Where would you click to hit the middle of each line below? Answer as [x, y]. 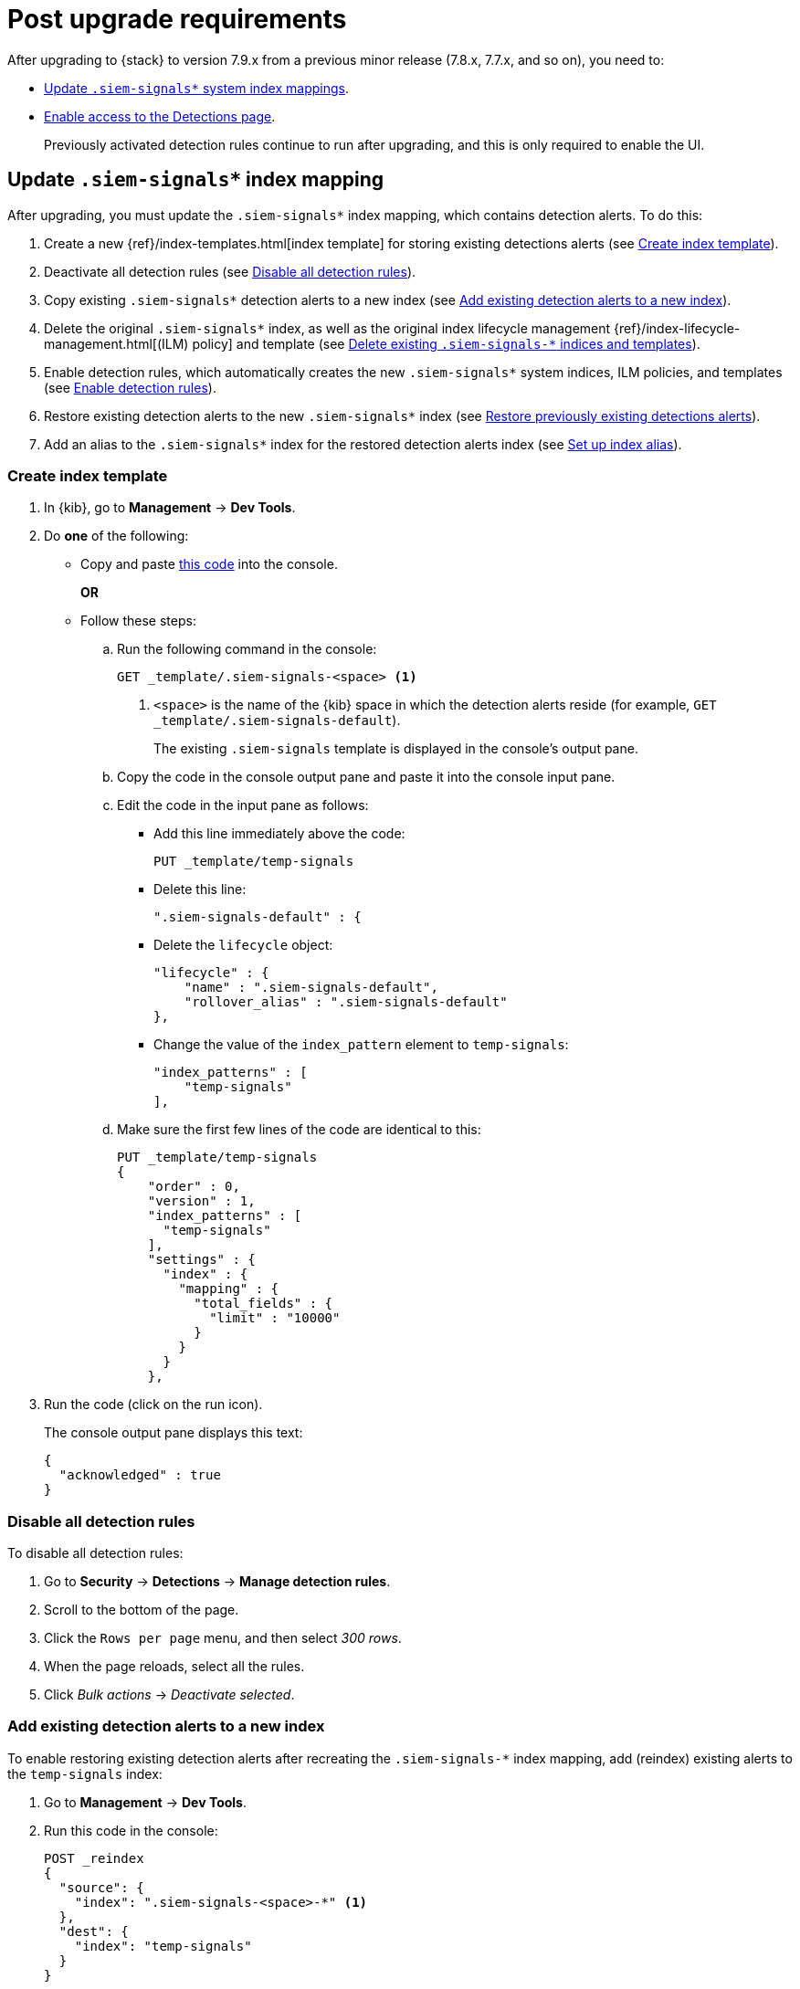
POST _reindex [94, 1858]
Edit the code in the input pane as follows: [243, 805]
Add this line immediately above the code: [279, 834]
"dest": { [94, 1931]
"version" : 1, [201, 1201]
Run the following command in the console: [247, 649]
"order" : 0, [194, 1187]
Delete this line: [200, 889]
